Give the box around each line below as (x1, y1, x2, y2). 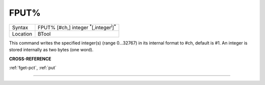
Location (12, 30, 32, 37)
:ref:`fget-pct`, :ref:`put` (9, 65, 56, 71)
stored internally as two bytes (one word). (9, 47, 94, 53)
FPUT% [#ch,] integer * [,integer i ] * (37, 23, 116, 31)
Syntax (12, 24, 28, 31)
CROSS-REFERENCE (9, 56, 52, 62)
